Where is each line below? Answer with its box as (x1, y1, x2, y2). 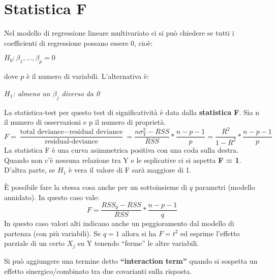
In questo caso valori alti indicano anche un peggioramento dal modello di (4, 218, 234, 229)
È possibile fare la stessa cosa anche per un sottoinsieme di (4, 182, 188, 192)
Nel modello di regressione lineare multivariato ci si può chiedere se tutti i (4, 27, 234, 38)
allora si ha (121, 228, 157, 238)
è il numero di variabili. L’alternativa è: (26, 71, 149, 81)
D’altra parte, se (4, 164, 55, 175)
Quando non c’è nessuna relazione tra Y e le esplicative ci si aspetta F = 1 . (4, 154, 241, 165)
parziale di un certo (4, 238, 65, 248)
